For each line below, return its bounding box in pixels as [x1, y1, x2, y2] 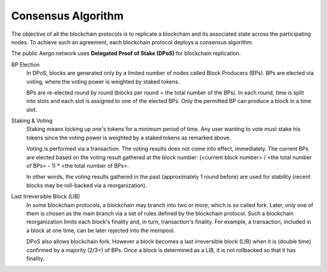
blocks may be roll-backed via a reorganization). [26, 182, 147, 189]
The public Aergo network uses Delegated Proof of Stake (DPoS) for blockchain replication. [11, 50, 241, 57]
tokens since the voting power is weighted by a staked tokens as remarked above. [26, 134, 231, 141]
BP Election [11, 61, 40, 68]
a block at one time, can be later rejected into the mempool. [26, 227, 175, 234]
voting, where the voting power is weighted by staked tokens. [26, 78, 180, 85]
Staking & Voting [11, 117, 53, 124]
